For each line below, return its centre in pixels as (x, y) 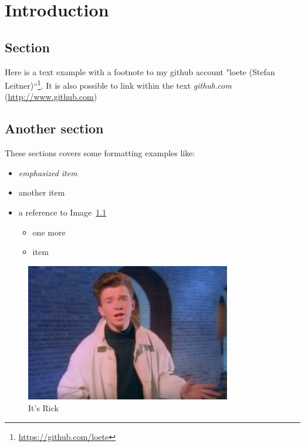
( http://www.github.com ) (51, 97)
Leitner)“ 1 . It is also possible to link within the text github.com (118, 84)
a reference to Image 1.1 (62, 212)
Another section (54, 128)
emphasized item (48, 172)
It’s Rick (43, 407)
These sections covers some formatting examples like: (100, 153)
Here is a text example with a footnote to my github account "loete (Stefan (140, 71)
